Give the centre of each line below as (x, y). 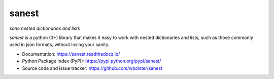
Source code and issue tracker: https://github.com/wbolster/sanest (92, 68)
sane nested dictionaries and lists (45, 28)
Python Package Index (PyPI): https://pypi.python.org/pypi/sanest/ (92, 61)
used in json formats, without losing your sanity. (59, 45)
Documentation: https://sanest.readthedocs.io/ (71, 54)
